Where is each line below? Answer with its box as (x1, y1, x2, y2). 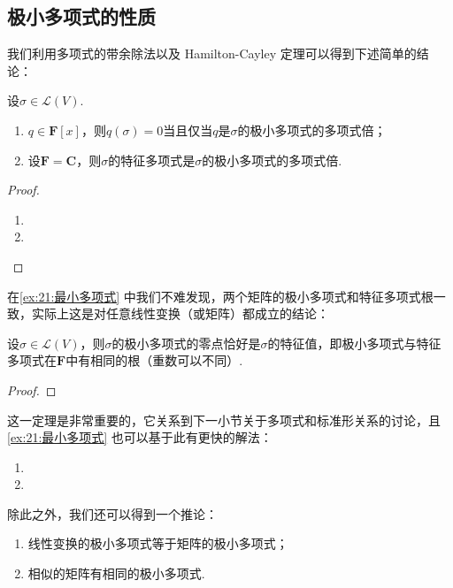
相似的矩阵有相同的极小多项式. (27, 564, 205, 583)
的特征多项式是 (108, 150, 196, 169)
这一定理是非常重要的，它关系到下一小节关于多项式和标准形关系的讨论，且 (7, 410, 441, 429)
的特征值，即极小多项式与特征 (267, 333, 441, 352)
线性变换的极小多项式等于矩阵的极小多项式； (27, 534, 288, 553)
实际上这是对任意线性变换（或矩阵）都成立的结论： (31, 304, 329, 323)
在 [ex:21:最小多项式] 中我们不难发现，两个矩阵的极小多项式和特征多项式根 (7, 286, 434, 305)
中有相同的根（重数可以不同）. (65, 351, 243, 370)
